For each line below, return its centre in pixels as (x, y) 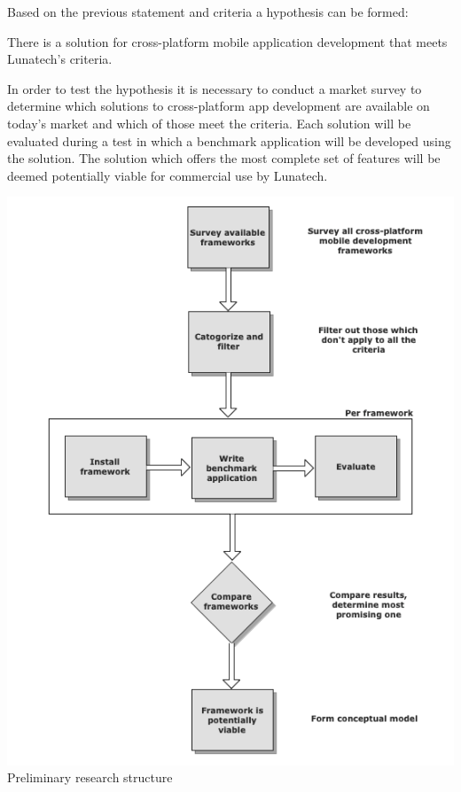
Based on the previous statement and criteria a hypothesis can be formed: (208, 12)
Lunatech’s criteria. (60, 59)
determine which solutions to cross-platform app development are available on (219, 106)
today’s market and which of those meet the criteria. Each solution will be (209, 123)
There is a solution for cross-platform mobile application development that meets (227, 41)
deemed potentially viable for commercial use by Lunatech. (168, 175)
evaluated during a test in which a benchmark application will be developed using (229, 140)
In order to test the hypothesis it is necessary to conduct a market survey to (215, 88)
